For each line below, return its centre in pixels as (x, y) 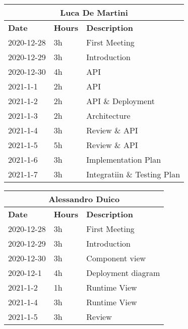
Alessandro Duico (84, 199)
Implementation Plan (124, 159)
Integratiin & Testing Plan (133, 174)
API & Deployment (120, 101)
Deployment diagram (123, 273)
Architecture (108, 115)
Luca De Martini (94, 12)
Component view (116, 258)
